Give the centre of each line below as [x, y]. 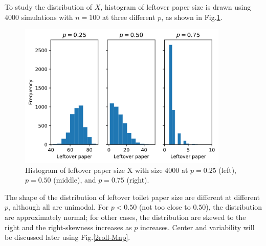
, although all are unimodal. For [58, 207]
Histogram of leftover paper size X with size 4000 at [107, 170]
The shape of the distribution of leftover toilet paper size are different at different [132, 197]
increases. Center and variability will [197, 227]
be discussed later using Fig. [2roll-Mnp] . [68, 237]
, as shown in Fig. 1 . [192, 17]
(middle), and [75, 180]
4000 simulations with [39, 17]
